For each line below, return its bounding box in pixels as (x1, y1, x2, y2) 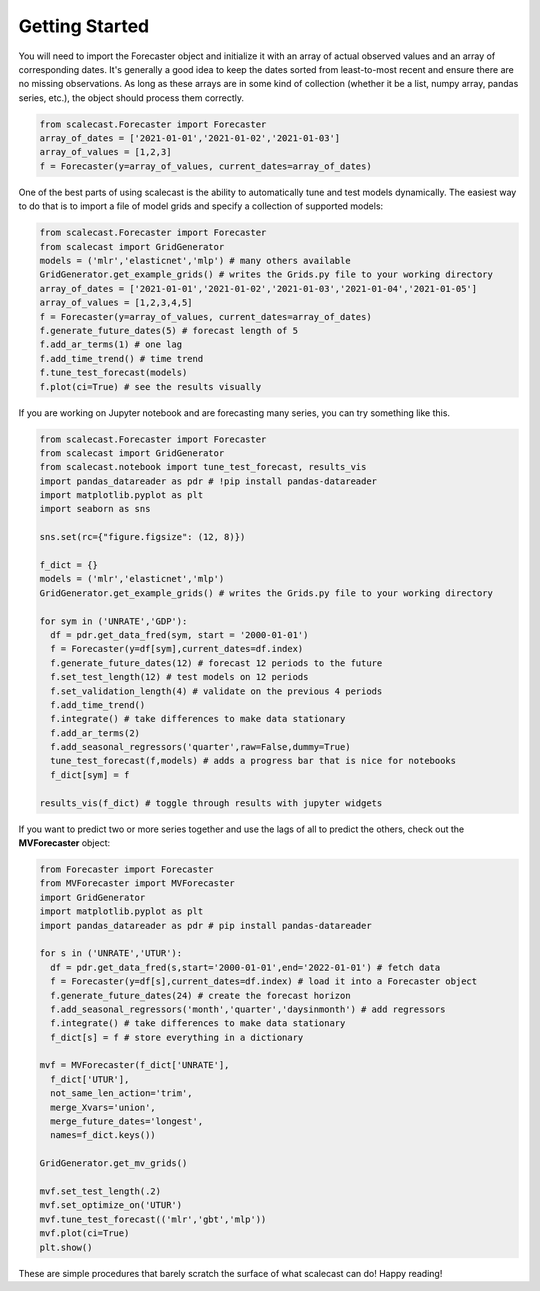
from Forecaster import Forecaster (39, 864, 214, 875)
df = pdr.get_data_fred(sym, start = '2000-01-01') (50, 629, 309, 640)
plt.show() (39, 1241, 93, 1253)
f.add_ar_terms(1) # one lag (39, 339, 183, 350)
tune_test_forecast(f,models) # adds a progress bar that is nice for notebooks (50, 755, 457, 767)
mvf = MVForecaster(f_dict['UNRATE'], (39, 1060, 230, 1071)
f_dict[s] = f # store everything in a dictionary (50, 1031, 304, 1043)
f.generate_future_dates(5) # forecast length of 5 (39, 325, 299, 336)
